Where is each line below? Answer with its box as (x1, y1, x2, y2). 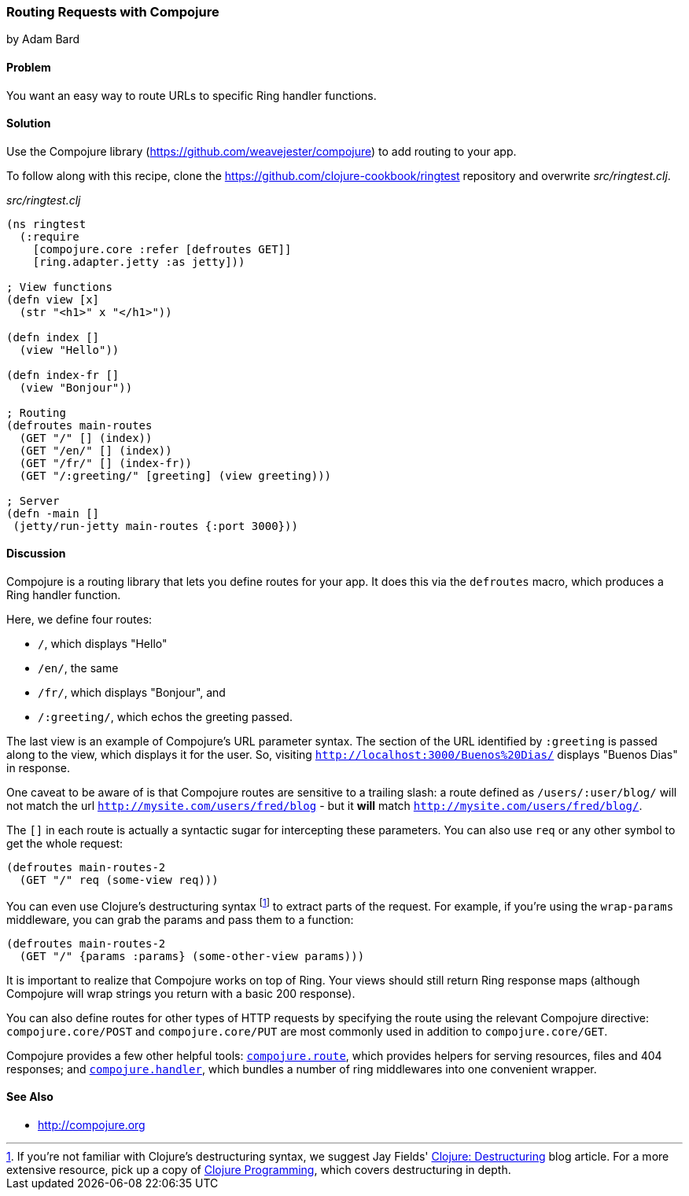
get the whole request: (6, 837, 123, 851)
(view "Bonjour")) (19, 381, 133, 394)
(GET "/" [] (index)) (19, 431, 153, 444)
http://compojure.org (38, 1117, 146, 1132)
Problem (6, 60, 51, 74)
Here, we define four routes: (6, 613, 153, 627)
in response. (6, 761, 71, 775)
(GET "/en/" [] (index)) (19, 443, 172, 457)
